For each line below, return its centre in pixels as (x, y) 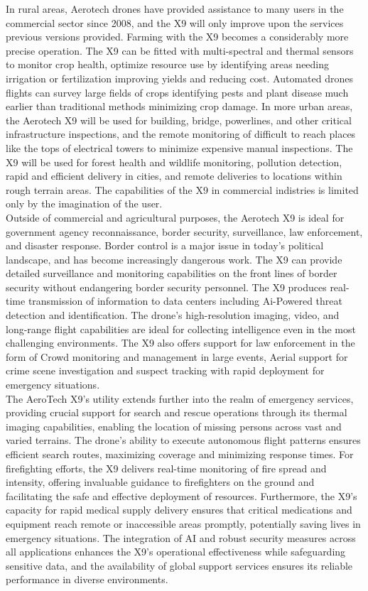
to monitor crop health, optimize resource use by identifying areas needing (168, 64)
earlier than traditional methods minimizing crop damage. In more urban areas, (179, 106)
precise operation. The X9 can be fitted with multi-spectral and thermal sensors (180, 50)
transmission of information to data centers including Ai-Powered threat (185, 301)
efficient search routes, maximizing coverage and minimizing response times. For (180, 454)
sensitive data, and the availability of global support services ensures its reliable (179, 565)
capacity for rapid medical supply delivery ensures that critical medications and (179, 510)
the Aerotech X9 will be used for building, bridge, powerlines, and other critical (179, 120)
